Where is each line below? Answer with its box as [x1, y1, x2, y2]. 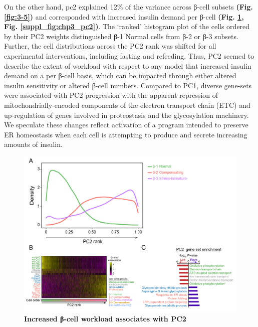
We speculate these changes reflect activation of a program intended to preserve [4, 119, 248, 130]
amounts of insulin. [4, 139, 63, 149]
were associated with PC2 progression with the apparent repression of [4, 90, 218, 100]
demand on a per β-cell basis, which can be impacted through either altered [4, 70, 236, 81]
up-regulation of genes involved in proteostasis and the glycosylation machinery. [4, 109, 249, 120]
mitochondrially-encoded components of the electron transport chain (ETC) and [4, 99, 250, 110]
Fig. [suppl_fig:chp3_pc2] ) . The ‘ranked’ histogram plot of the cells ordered [4, 21, 250, 32]
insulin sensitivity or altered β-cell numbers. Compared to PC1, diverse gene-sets [4, 80, 252, 90]
